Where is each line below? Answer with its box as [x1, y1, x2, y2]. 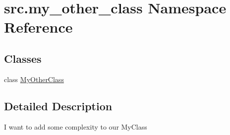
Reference [4, 17, 73, 37]
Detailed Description [4, 98, 113, 113]
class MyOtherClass [4, 74, 64, 84]
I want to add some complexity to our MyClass [4, 121, 147, 132]
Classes [4, 50, 42, 66]
